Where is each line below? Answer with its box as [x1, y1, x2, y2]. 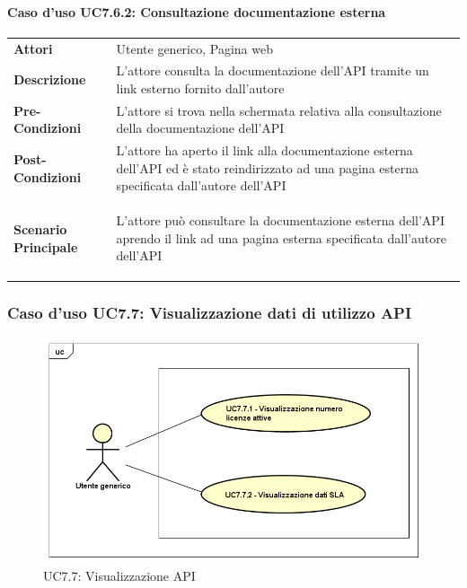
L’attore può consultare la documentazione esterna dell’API [116, 211, 445, 230]
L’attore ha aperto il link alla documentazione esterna [116, 141, 413, 160]
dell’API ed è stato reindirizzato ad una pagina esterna [116, 158, 419, 177]
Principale [13, 237, 78, 256]
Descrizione [13, 70, 86, 89]
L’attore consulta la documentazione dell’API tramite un [116, 61, 429, 80]
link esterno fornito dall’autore [116, 78, 285, 97]
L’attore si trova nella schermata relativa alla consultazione [116, 101, 442, 119]
